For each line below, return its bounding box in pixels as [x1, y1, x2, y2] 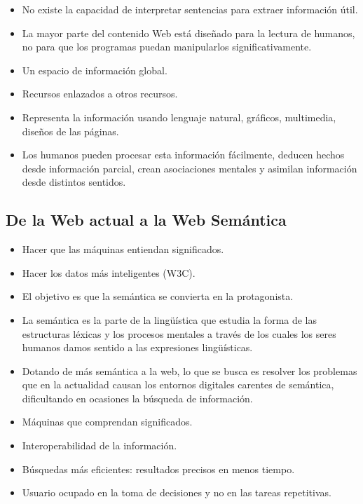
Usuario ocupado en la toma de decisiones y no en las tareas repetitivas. [22, 485, 331, 500]
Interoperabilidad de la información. [22, 438, 177, 453]
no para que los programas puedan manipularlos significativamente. [22, 39, 312, 54]
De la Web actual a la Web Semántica [6, 209, 287, 231]
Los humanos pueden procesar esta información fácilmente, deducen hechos [22, 147, 345, 162]
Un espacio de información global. [22, 62, 167, 77]
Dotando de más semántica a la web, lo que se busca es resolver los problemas [22, 363, 357, 378]
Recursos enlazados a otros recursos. [22, 86, 178, 101]
